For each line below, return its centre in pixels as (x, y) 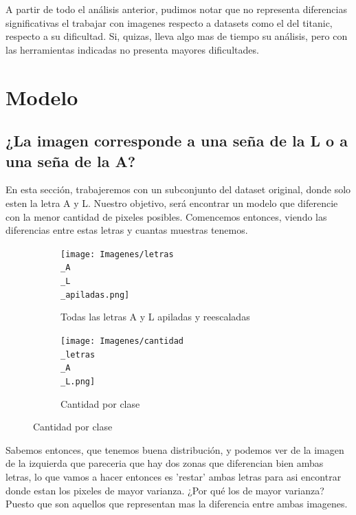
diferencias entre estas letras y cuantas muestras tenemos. (127, 230)
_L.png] (78, 381)
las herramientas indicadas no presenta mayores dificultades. (132, 49)
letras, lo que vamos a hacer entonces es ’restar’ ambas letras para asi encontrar (174, 476)
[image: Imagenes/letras (117, 254)
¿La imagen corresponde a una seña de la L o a (177, 141)
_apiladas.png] (95, 295)
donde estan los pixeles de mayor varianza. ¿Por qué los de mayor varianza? (165, 490)
